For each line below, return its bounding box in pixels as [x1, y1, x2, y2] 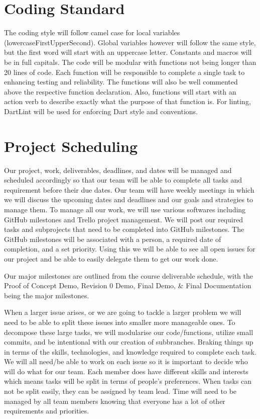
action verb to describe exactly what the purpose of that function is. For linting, [4, 96, 251, 107]
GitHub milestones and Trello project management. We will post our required [4, 214, 243, 224]
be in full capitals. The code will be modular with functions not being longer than [4, 56, 256, 67]
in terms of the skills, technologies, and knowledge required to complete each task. [4, 346, 256, 357]
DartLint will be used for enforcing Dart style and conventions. [4, 106, 198, 116]
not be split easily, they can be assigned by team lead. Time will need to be [4, 386, 237, 396]
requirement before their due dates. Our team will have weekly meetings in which [4, 184, 254, 195]
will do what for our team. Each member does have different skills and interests [4, 366, 248, 376]
